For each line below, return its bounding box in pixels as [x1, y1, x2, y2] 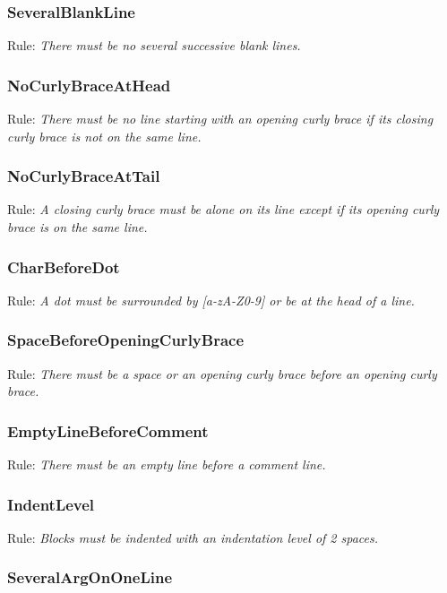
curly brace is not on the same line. [7, 126, 202, 145]
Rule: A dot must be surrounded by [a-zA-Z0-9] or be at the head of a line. [7, 290, 415, 309]
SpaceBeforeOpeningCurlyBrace [7, 329, 245, 351]
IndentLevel [7, 493, 95, 515]
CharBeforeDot [7, 255, 120, 278]
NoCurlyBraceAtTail [7, 165, 160, 187]
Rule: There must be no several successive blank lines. [7, 36, 301, 55]
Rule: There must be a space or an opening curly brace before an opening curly [7, 364, 437, 382]
